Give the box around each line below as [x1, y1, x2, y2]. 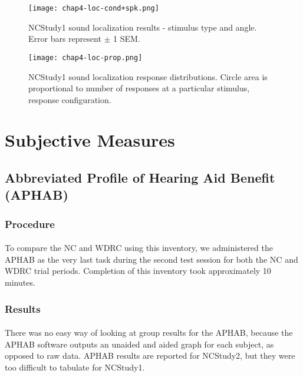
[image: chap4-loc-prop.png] [28, 53, 143, 62]
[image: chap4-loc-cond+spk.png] [28, 4, 159, 12]
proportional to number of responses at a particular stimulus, [28, 82, 250, 94]
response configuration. [28, 93, 111, 105]
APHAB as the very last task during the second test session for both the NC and [5, 253, 298, 265]
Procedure [5, 216, 55, 231]
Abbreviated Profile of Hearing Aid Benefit [5, 168, 275, 187]
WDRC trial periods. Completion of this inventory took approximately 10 [5, 264, 271, 277]
